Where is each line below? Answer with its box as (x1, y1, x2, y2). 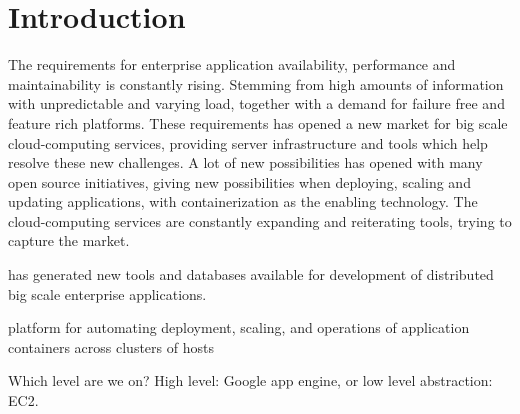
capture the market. (8, 230, 130, 251)
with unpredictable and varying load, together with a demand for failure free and (8, 93, 505, 114)
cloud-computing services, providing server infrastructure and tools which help (8, 132, 488, 153)
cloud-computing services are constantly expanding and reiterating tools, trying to (8, 210, 512, 231)
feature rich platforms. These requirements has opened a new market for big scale (8, 112, 508, 133)
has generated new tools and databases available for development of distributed (8, 264, 494, 285)
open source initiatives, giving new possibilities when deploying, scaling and (8, 171, 471, 192)
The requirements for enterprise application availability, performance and (8, 54, 456, 75)
